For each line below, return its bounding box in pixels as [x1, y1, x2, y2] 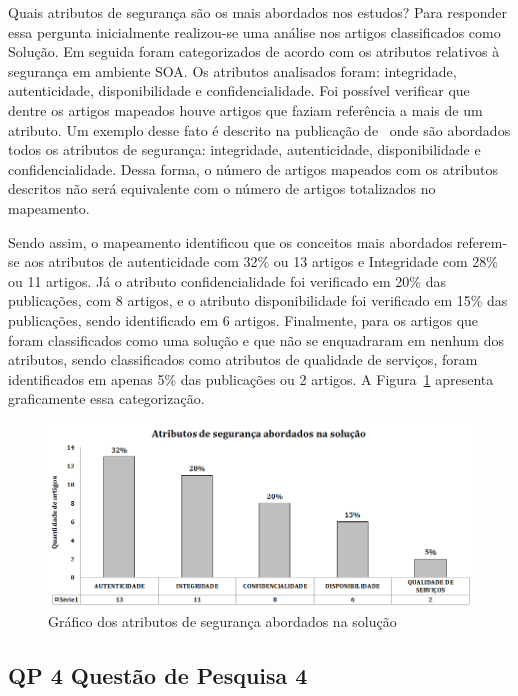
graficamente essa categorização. [8, 388, 205, 409]
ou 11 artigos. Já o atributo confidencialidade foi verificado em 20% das [8, 270, 446, 291]
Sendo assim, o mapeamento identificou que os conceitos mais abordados [8, 231, 453, 252]
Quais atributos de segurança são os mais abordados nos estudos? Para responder [8, 2, 508, 22]
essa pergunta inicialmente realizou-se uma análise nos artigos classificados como [8, 21, 501, 42]
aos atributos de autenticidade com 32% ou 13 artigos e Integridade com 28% [24, 251, 498, 272]
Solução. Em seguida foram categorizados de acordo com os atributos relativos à [8, 41, 500, 62]
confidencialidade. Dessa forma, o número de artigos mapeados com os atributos [8, 158, 499, 179]
